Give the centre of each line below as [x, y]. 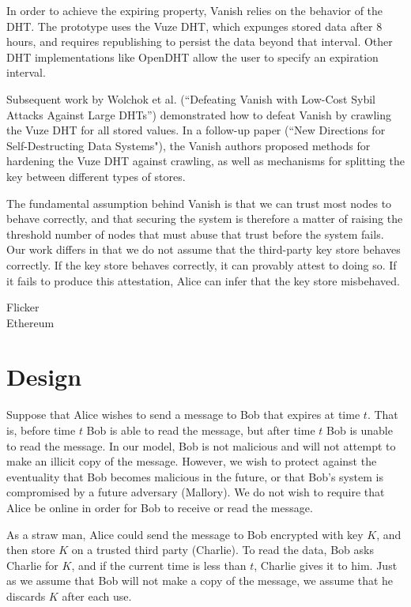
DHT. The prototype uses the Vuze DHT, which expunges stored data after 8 [194, 26]
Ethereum [30, 322]
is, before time [41, 430]
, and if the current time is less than [159, 565]
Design [44, 377]
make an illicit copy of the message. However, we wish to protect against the [192, 461]
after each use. [97, 596]
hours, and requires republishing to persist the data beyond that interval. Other [200, 41]
